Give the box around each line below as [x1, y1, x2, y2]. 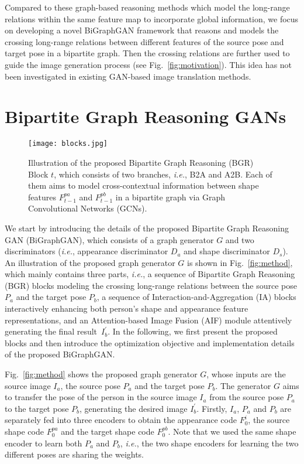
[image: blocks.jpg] [28, 139, 108, 148]
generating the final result [5, 325, 98, 337]
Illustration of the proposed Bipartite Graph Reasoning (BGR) [28, 156, 254, 168]
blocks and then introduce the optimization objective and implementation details [5, 336, 295, 349]
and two [225, 233, 254, 245]
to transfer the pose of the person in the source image [5, 391, 197, 403]
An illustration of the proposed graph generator [5, 256, 175, 268]
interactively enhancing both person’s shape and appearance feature [5, 302, 248, 315]
